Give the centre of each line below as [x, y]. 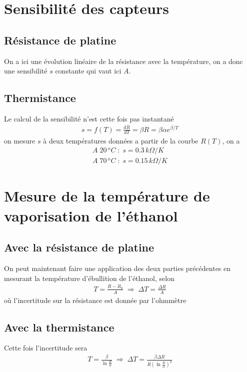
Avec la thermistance [59, 327]
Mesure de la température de [107, 196]
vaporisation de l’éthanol [91, 215]
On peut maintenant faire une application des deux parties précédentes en [117, 268]
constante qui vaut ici [88, 71]
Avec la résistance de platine [79, 247]
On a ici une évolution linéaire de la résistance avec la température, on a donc [123, 61]
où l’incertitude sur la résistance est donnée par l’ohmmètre [95, 300]
